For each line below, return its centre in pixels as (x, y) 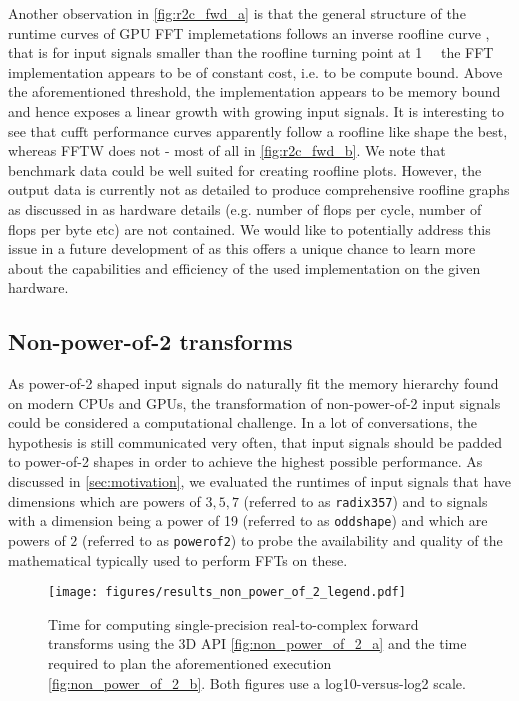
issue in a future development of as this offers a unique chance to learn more (242, 248)
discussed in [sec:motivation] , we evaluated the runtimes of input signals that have (260, 481)
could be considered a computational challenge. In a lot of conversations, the (242, 422)
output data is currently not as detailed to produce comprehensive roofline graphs (259, 189)
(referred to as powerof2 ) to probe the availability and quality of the (292, 539)
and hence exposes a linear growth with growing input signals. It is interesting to (256, 110)
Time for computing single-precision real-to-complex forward (233, 623)
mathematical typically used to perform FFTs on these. (178, 559)
